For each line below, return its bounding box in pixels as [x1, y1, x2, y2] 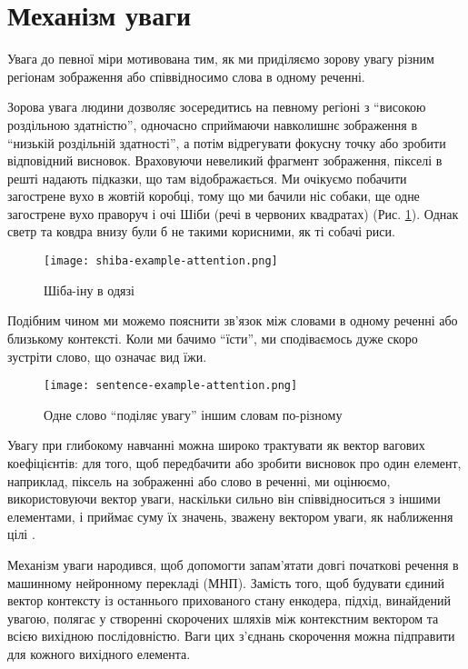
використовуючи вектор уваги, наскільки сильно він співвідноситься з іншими [7, 489, 441, 508]
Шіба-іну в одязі [44, 280, 134, 299]
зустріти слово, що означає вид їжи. [7, 346, 207, 365]
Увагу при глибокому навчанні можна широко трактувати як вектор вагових [7, 435, 425, 454]
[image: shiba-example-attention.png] [44, 255, 278, 268]
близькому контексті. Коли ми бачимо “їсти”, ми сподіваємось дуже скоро [7, 328, 418, 347]
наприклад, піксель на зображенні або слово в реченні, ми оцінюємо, [7, 471, 391, 490]
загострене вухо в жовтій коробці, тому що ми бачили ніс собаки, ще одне [7, 186, 420, 205]
